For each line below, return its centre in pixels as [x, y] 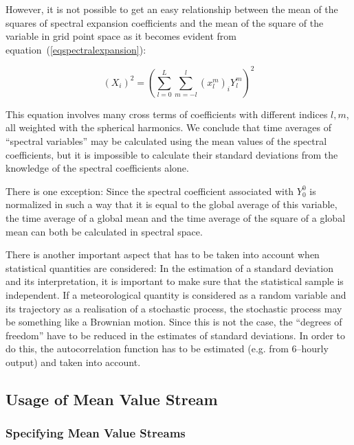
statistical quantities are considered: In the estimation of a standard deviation [169, 267]
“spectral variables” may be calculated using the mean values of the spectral [166, 141]
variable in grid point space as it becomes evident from [121, 36]
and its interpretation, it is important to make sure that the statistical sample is [175, 281]
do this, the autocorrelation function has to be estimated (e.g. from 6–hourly [167, 349]
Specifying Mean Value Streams [96, 433]
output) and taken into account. [73, 362]
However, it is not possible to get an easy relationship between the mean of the [172, 9]
